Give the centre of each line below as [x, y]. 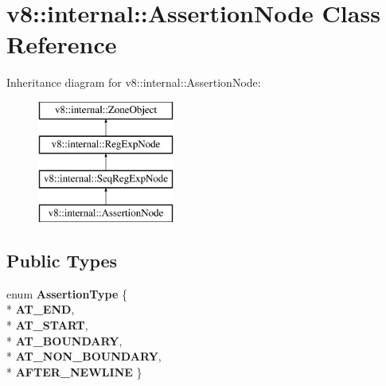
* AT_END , [41, 309]
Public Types [62, 261]
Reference [62, 44]
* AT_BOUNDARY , [64, 340]
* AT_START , [47, 325]
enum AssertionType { [67, 293]
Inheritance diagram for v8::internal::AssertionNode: [134, 82]
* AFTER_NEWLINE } [74, 371]
